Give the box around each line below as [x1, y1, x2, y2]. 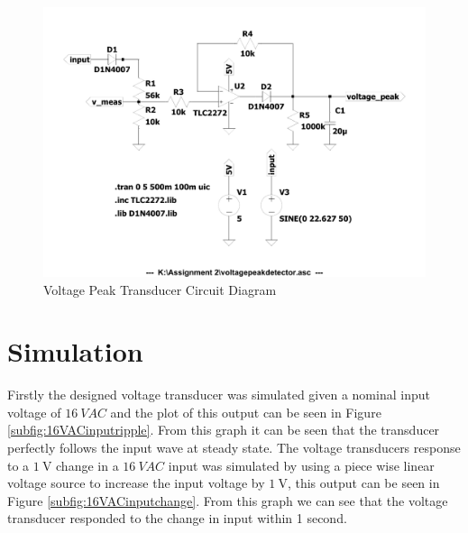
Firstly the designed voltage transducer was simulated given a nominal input [7, 385, 430, 404]
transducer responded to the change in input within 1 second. [7, 509, 347, 528]
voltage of [7, 402, 61, 421]
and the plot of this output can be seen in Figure [110, 402, 381, 421]
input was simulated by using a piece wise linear [168, 455, 435, 474]
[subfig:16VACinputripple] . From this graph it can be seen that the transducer [7, 420, 440, 439]
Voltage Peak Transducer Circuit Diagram [43, 280, 277, 299]
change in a [56, 455, 119, 474]
